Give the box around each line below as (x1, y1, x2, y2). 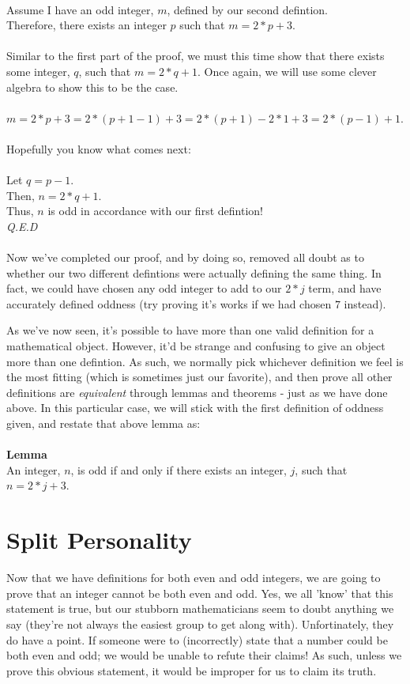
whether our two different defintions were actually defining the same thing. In (6, 264, 382, 281)
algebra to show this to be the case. (6, 78, 179, 95)
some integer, (6, 62, 70, 79)
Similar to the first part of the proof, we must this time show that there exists (6, 47, 385, 64)
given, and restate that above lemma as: (6, 415, 201, 432)
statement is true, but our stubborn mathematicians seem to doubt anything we (6, 600, 394, 617)
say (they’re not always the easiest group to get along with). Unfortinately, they (6, 615, 394, 632)
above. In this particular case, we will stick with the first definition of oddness (6, 399, 384, 416)
